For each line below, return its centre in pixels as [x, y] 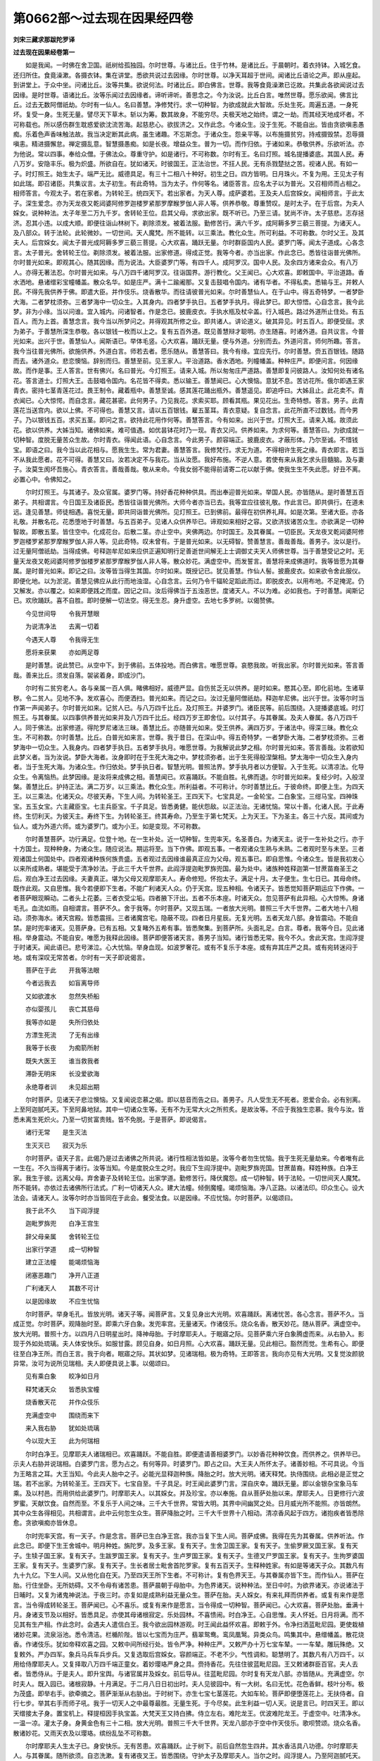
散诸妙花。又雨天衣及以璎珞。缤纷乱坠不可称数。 [84, 1733]
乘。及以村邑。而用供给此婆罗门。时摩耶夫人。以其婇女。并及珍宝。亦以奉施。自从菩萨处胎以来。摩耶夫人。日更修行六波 [189, 1493]
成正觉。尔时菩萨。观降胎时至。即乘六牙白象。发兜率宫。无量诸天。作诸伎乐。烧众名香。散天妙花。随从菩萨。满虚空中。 [189, 1324]
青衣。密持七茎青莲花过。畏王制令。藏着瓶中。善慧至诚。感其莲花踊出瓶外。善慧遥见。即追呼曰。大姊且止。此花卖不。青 [189, 390]
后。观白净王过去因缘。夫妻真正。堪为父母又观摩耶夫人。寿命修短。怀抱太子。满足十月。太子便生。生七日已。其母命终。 [189, 878]
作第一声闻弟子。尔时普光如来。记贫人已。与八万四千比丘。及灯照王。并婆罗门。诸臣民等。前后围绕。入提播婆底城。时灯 [189, 707]
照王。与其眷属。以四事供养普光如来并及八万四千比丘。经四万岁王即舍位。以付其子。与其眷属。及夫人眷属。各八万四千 [185, 718]
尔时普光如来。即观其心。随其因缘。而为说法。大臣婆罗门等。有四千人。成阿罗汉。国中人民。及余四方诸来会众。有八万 [185, 262]
